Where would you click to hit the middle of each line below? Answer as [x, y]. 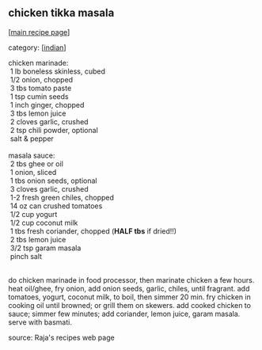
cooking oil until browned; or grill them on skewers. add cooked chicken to [130, 305]
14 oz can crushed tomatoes [56, 206]
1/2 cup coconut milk [44, 223]
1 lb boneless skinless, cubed [57, 71]
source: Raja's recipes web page [61, 337]
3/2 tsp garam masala [46, 248]
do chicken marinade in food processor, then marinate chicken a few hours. [131, 280]
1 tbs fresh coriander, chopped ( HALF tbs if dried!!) [93, 231]
